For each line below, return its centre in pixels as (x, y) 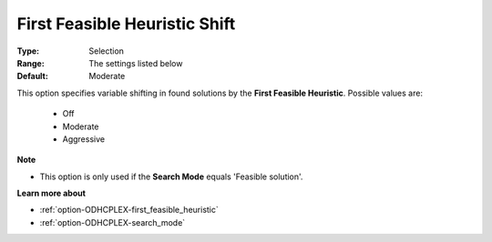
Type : (28, 51)
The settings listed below (136, 63)
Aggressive (83, 139)
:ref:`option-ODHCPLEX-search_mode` (113, 222)
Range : (31, 63)
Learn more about (51, 193)
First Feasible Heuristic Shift (126, 24)
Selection (107, 51)
